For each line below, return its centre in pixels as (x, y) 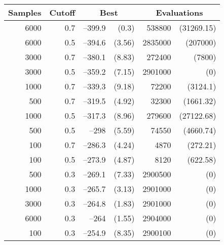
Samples (25, 12)
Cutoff (62, 12)
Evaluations (179, 12)
